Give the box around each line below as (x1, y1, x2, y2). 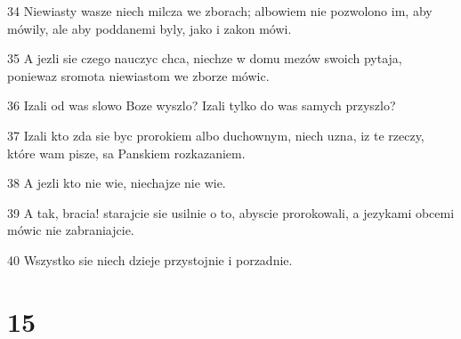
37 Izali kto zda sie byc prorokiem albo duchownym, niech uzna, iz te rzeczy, (7, 125, 425, 144)
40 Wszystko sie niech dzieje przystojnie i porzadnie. (7, 250, 293, 269)
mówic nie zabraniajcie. (7, 221, 134, 239)
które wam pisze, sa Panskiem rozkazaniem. (7, 143, 246, 162)
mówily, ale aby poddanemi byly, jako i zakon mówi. (7, 19, 292, 37)
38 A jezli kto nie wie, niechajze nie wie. (7, 174, 226, 192)
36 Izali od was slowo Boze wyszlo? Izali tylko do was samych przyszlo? (7, 96, 396, 115)
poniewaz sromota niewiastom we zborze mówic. (7, 66, 270, 85)
